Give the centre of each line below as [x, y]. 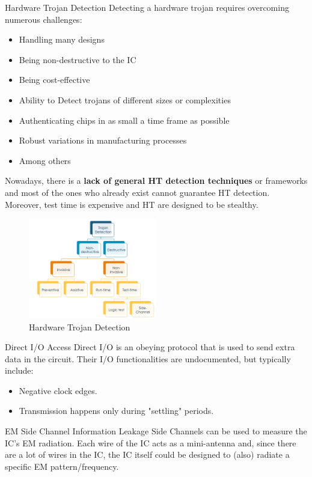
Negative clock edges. [58, 390]
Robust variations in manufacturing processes [103, 140]
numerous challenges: [44, 19]
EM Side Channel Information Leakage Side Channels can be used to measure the [156, 431]
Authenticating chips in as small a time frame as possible [124, 120]
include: [19, 370]
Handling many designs [62, 39]
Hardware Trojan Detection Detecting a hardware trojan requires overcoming [147, 7]
